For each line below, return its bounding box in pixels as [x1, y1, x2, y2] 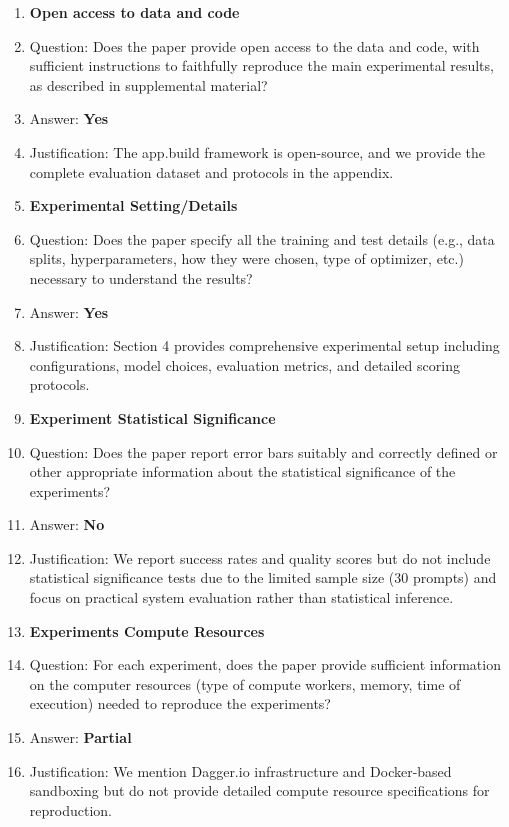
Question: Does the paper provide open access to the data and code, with [29, 35, 480, 56]
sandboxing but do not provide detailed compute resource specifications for [29, 780, 490, 801]
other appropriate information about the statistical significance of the [29, 461, 456, 482]
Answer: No [29, 514, 105, 535]
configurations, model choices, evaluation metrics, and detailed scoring [29, 354, 460, 375]
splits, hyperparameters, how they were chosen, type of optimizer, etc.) [29, 248, 464, 269]
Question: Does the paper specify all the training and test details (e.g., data [29, 228, 495, 249]
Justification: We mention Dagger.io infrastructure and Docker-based [29, 760, 452, 781]
